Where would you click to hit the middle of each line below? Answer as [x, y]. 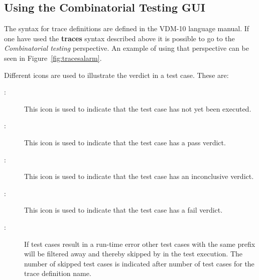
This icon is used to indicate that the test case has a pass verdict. [125, 142]
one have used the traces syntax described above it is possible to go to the [119, 38]
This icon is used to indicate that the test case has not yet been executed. [138, 108]
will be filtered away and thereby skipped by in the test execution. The [134, 254]
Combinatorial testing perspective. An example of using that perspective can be [126, 48]
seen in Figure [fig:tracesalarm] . [53, 58]
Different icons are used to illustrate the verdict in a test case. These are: [116, 75]
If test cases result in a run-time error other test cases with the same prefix [140, 244]
